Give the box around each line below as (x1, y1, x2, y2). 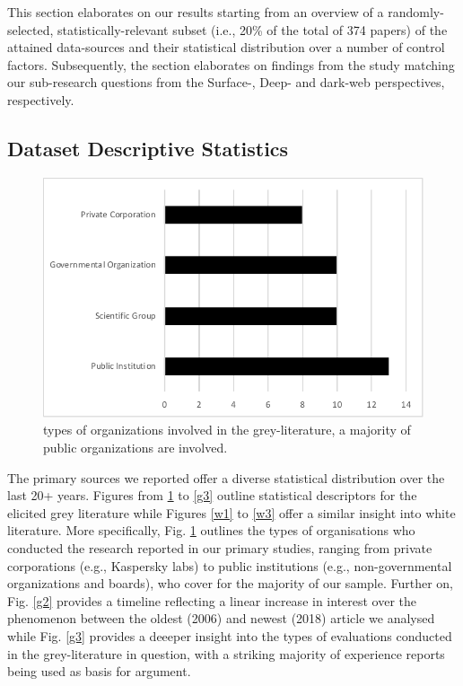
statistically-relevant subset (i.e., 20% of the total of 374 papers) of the (57, 20, 448, 39)
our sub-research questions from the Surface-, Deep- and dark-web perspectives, (7, 73, 445, 92)
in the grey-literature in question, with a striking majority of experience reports (7, 644, 445, 663)
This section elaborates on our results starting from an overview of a (7, 3, 384, 21)
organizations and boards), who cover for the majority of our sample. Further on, (7, 574, 454, 593)
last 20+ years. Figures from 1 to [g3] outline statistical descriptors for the (7, 486, 417, 505)
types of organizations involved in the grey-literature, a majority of (43, 420, 411, 439)
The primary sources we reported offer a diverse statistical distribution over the (7, 468, 445, 487)
